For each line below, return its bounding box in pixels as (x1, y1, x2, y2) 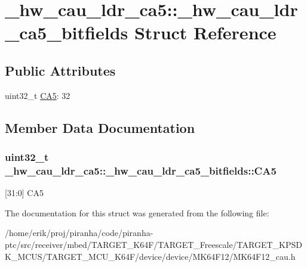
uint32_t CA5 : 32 (5, 89, 70, 101)
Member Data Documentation (5, 118, 195, 136)
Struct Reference (134, 20, 277, 45)
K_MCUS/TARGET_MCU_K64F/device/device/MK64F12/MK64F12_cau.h (5, 250, 296, 262)
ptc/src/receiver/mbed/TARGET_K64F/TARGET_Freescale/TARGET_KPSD (5, 238, 302, 251)
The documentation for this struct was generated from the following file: (5, 206, 269, 219)
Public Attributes (5, 61, 116, 79)
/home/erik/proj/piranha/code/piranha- (5, 226, 153, 239)
